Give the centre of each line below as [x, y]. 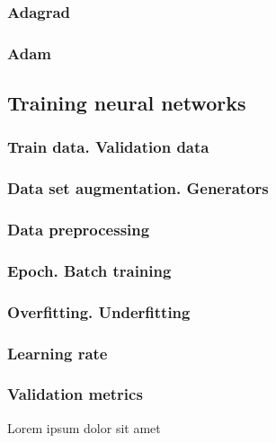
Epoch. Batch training [89, 270]
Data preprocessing [79, 230]
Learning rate [58, 353]
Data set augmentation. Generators [138, 188]
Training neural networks [127, 103]
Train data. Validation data [108, 147]
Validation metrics [75, 394]
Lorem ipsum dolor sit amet [84, 427]
